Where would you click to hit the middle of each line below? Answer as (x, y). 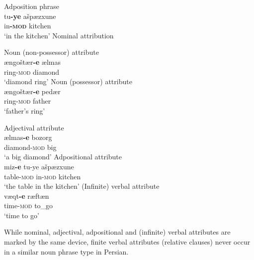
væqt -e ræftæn (27, 195)
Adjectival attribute (34, 127)
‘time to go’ (22, 215)
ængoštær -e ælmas (33, 62)
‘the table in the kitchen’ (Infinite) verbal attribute (82, 186)
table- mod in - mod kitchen (42, 176)
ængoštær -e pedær (32, 91)
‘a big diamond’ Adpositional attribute (63, 157)
